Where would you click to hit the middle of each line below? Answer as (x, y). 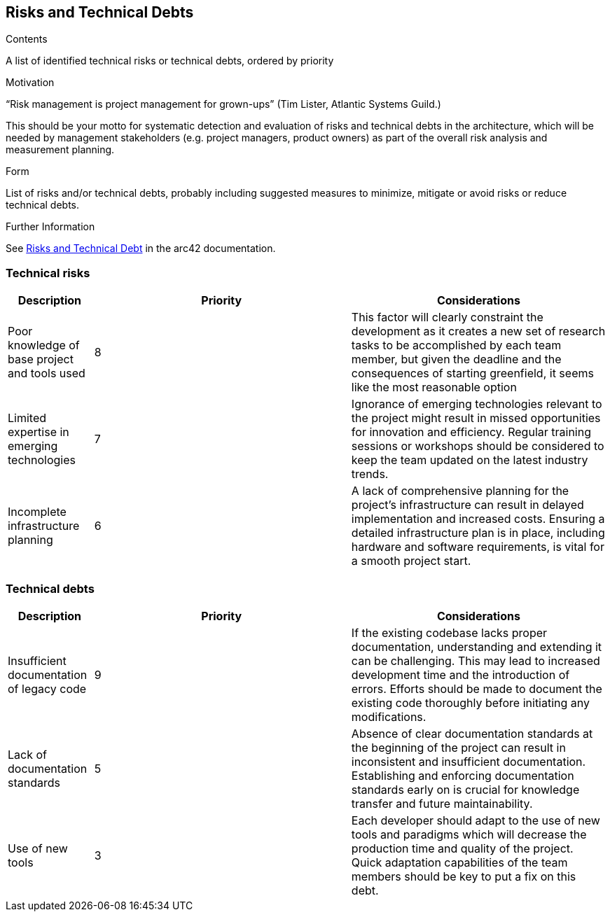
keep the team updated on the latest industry (470, 460)
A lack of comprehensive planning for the (460, 491)
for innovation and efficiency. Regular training (471, 432)
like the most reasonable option (434, 387)
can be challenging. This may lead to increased (476, 660)
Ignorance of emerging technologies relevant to (477, 404)
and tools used (47, 373)
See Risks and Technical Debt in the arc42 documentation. (141, 248)
